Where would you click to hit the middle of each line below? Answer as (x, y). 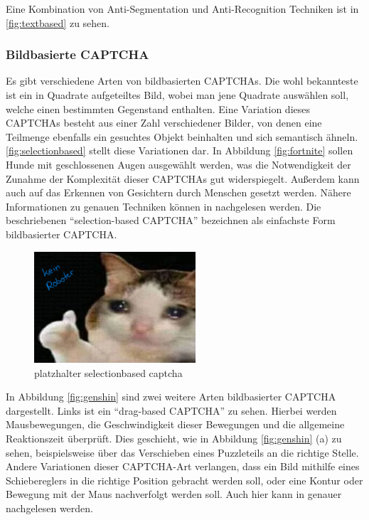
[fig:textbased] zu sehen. (58, 22)
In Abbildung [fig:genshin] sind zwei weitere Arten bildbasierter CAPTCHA (171, 397)
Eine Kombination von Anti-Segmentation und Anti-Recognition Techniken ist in (182, 9)
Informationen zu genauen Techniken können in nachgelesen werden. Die (164, 206)
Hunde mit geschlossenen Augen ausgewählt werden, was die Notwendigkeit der (178, 164)
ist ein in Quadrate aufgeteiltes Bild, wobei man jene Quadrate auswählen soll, (177, 95)
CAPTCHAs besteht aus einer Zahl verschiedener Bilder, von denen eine (164, 123)
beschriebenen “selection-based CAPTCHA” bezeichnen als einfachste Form (171, 220)
